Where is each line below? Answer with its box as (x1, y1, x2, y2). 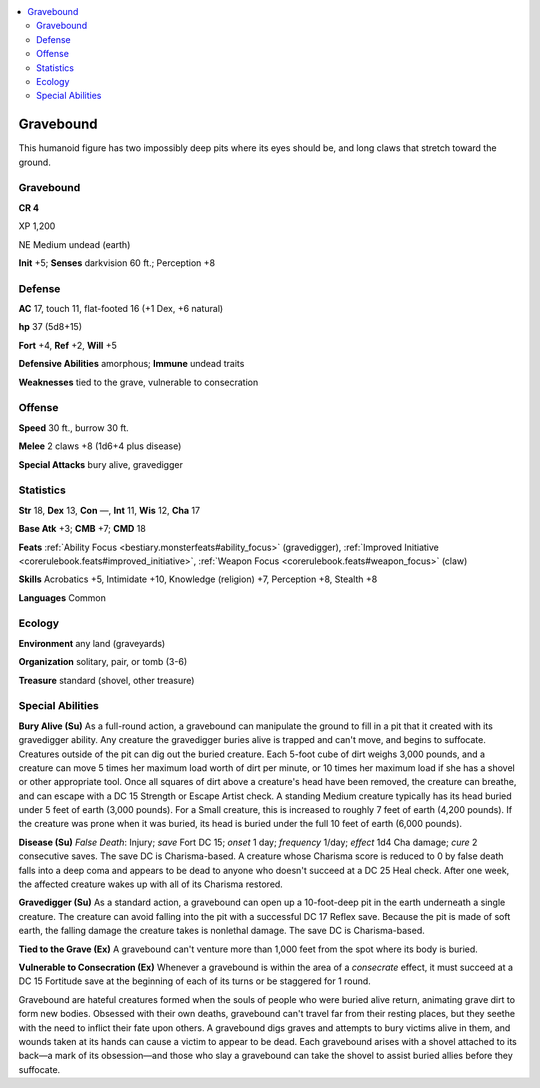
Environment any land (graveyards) (18, 637, 166, 649)
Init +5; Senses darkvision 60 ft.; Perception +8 (18, 256, 215, 269)
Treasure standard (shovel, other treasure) (18, 674, 195, 686)
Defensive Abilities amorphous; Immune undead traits (18, 358, 245, 370)
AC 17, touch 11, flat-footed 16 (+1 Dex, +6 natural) (18, 303, 224, 315)
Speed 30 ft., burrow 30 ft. (18, 421, 129, 434)
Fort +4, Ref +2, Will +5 (18, 339, 117, 351)
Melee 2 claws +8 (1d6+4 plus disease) (18, 440, 182, 452)
